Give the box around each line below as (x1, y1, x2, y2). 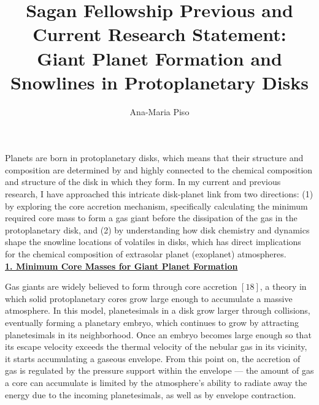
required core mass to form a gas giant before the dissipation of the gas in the (5, 211, 298, 224)
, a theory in (259, 280, 307, 293)
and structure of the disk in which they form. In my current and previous (5, 175, 281, 188)
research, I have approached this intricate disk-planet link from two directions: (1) (5, 187, 313, 200)
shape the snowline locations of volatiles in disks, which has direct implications (5, 235, 301, 248)
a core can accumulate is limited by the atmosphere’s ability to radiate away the (5, 376, 307, 388)
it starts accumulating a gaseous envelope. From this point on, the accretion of (5, 352, 301, 365)
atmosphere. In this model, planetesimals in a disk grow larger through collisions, (5, 304, 310, 317)
